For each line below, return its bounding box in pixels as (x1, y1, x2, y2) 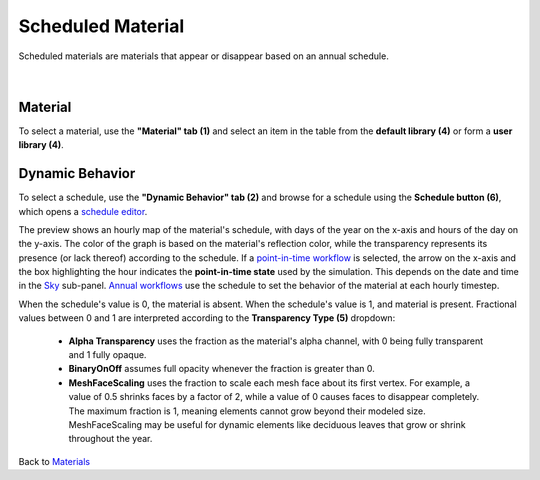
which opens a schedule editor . (18, 205, 148, 217)
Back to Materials (18, 455, 90, 467)
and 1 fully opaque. (68, 349, 147, 361)
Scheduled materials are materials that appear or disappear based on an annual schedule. (18, 50, 389, 62)
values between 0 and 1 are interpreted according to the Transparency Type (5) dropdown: (18, 312, 396, 324)
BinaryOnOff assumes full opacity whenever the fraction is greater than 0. (68, 363, 375, 375)
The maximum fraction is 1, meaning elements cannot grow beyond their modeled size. (68, 405, 427, 417)
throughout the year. (68, 433, 153, 445)
